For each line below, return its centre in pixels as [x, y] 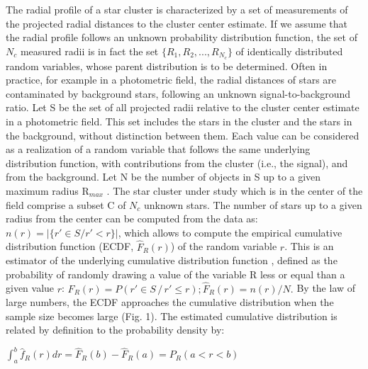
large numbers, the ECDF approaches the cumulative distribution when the [170, 302]
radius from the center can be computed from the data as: [132, 218]
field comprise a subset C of [66, 204]
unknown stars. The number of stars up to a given [253, 204]
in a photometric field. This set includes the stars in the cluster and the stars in [179, 121]
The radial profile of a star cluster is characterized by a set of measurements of [177, 9]
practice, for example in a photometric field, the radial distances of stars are [171, 80]
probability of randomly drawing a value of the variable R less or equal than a [175, 274]
